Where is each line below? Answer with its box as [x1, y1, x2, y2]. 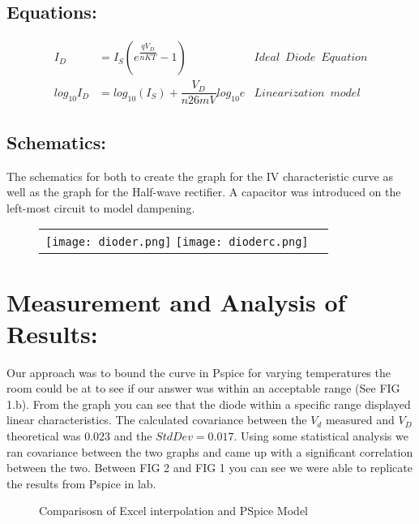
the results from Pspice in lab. [6, 475, 156, 492]
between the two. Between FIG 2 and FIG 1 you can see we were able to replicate [6, 459, 413, 476]
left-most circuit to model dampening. [6, 199, 195, 216]
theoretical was [6, 427, 81, 444]
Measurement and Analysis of [6, 285, 346, 318]
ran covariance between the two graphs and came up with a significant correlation [6, 443, 413, 460]
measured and [325, 411, 395, 428]
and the [113, 427, 152, 444]
